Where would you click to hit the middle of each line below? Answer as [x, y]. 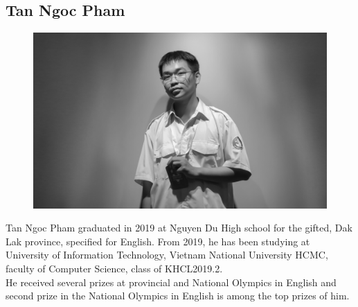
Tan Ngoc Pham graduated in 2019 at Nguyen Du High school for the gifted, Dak [179, 228]
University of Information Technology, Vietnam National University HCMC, [167, 255]
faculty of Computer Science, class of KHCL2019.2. [114, 268]
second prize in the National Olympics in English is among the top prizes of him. [178, 296]
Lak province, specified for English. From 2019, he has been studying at [158, 241]
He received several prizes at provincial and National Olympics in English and [171, 282]
